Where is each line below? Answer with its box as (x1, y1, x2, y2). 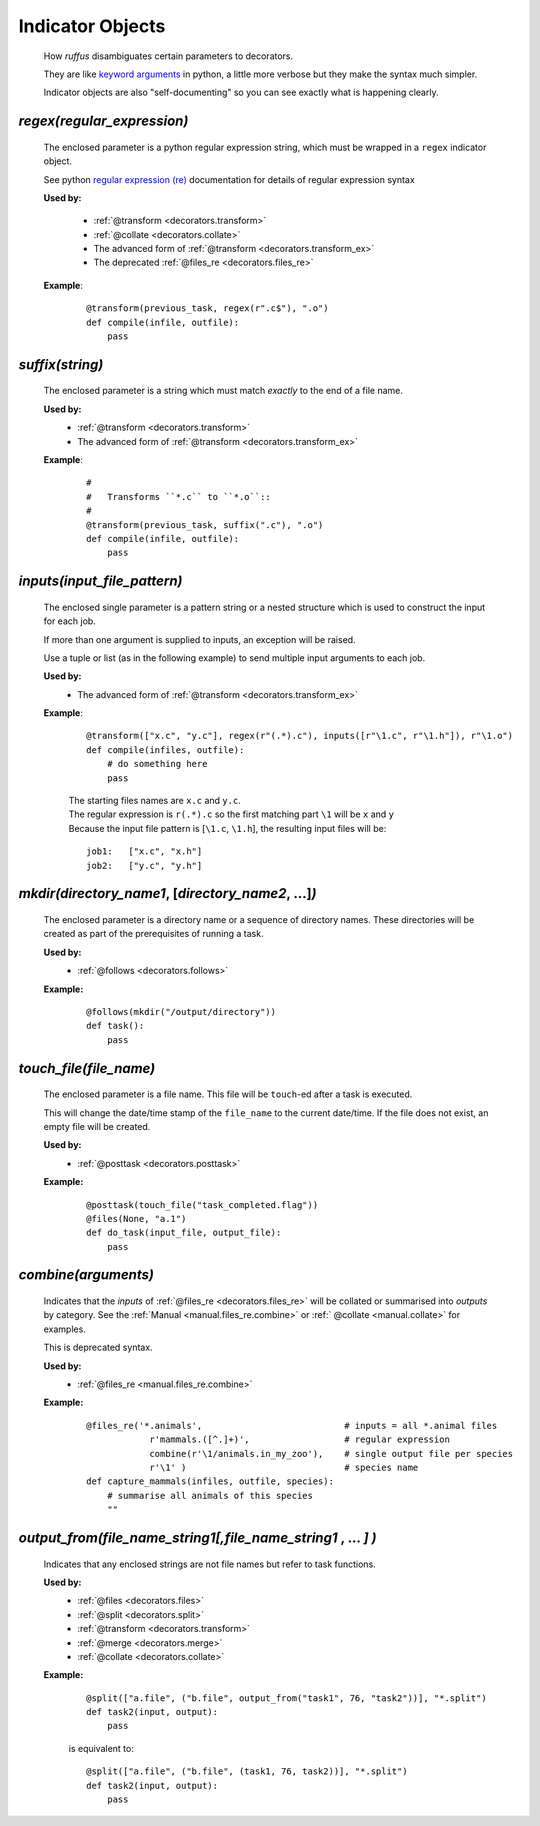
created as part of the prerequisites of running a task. (43, 928, 264, 940)
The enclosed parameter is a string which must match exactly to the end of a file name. (43, 385, 404, 397)
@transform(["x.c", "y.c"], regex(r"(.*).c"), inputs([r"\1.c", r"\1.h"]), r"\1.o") (86, 730, 514, 742)
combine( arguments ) (18, 1266, 155, 1284)
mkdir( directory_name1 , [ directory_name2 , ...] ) (18, 885, 317, 902)
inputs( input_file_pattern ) (18, 573, 183, 590)
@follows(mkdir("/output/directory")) (86, 1006, 277, 1017)
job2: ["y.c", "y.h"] (86, 860, 203, 871)
